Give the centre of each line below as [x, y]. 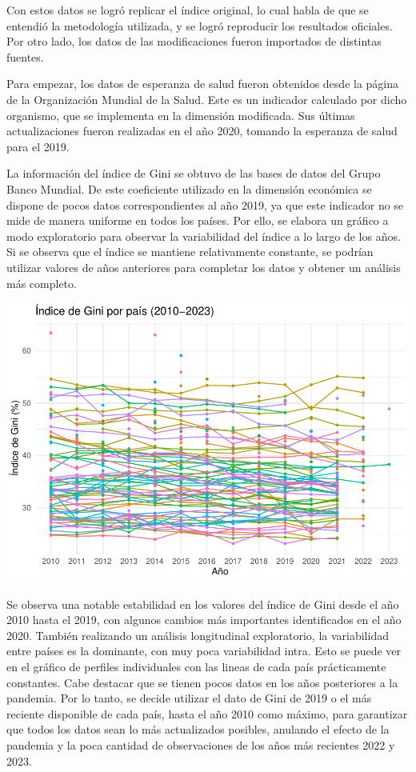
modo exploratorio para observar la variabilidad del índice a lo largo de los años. [204, 236]
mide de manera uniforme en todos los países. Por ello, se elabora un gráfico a [198, 220]
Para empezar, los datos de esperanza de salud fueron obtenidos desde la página [203, 84]
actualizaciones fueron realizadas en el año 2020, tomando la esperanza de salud [202, 131]
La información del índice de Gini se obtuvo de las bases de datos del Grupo [194, 173]
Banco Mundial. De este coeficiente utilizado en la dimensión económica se [189, 188]
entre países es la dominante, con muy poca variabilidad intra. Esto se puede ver [204, 651]
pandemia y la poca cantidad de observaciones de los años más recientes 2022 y [201, 744]
